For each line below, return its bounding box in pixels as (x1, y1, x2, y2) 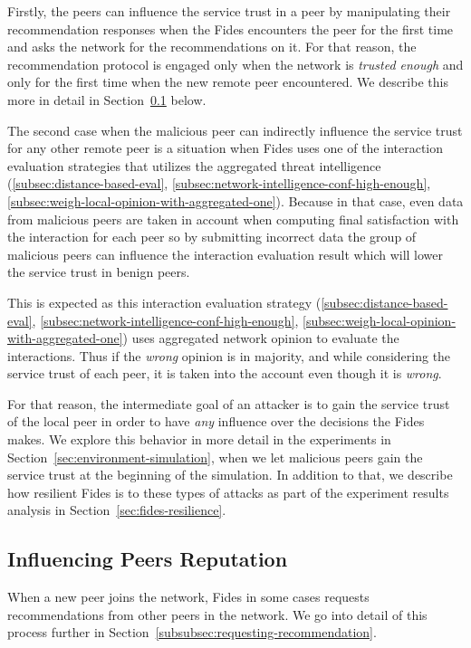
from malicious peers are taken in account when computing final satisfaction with (7, 209, 459, 228)
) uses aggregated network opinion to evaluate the (122, 329, 399, 348)
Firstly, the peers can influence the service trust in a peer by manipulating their (7, 2, 451, 20)
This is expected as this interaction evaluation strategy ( (7, 292, 322, 311)
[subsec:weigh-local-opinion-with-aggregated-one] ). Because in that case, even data (7, 191, 464, 210)
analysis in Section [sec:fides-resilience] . (7, 500, 226, 519)
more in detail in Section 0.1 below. (7, 90, 207, 109)
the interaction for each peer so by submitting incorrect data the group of (7, 227, 417, 246)
